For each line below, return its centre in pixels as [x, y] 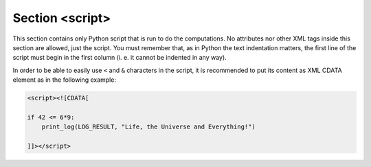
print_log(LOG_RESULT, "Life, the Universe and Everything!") [148, 127]
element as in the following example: [65, 80]
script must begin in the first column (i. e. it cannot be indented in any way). [120, 58]
